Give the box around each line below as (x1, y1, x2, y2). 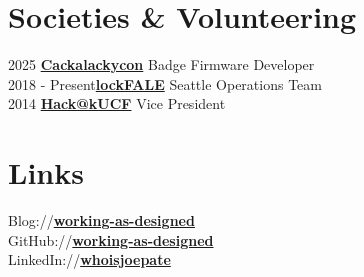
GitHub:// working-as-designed (8, 229, 214, 250)
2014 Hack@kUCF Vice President (8, 93, 226, 114)
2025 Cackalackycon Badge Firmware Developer (8, 54, 315, 75)
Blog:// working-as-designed (8, 210, 195, 231)
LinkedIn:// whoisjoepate (8, 249, 171, 270)
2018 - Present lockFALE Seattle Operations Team (8, 73, 322, 94)
